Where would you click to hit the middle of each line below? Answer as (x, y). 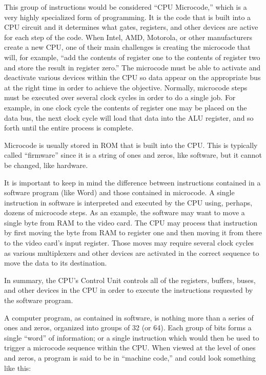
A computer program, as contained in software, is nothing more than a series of (129, 317)
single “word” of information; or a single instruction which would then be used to (132, 337)
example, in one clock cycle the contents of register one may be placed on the (126, 107)
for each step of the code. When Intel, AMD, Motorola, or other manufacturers (128, 37)
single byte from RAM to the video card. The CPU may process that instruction (131, 222)
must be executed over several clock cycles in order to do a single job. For (120, 97)
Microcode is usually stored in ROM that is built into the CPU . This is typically (131, 145)
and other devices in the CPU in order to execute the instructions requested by (129, 290)
